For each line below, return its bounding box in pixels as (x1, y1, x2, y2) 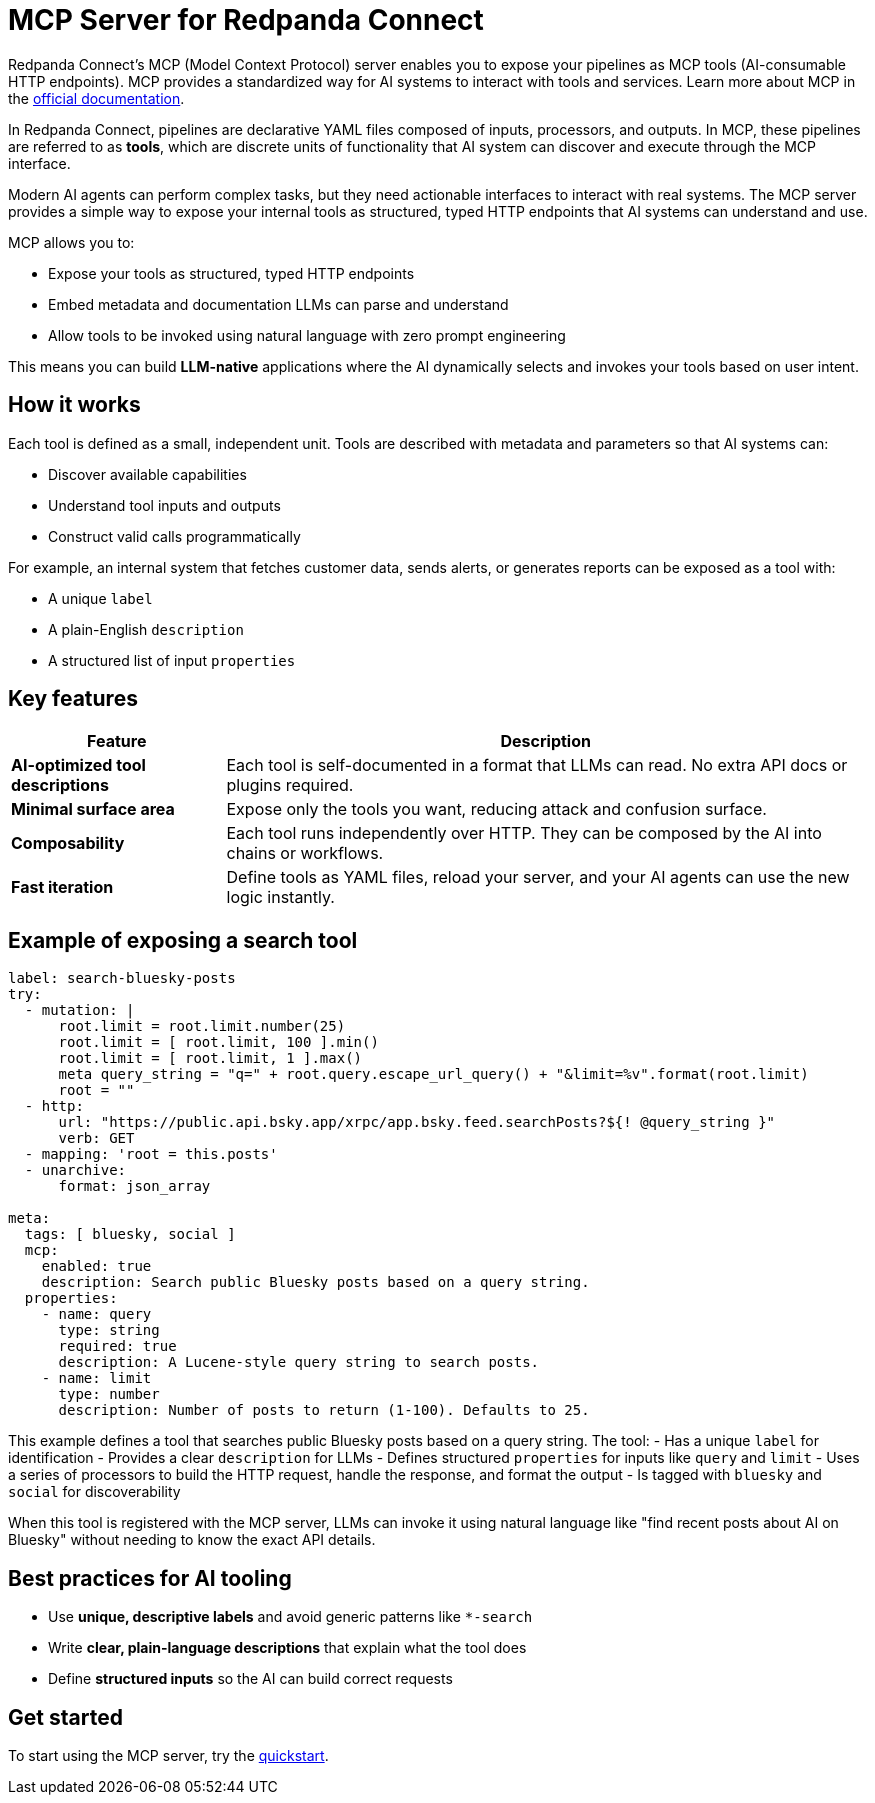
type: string (58, 1322, 160, 1339)
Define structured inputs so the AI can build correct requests (48, 1670, 453, 1688)
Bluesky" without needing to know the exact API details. (8, 1531, 376, 1549)
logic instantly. (226, 887, 335, 908)
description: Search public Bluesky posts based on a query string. (41, 1274, 590, 1291)
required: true (58, 1338, 177, 1355)
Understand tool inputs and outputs (48, 496, 281, 514)
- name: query (41, 1306, 152, 1323)
